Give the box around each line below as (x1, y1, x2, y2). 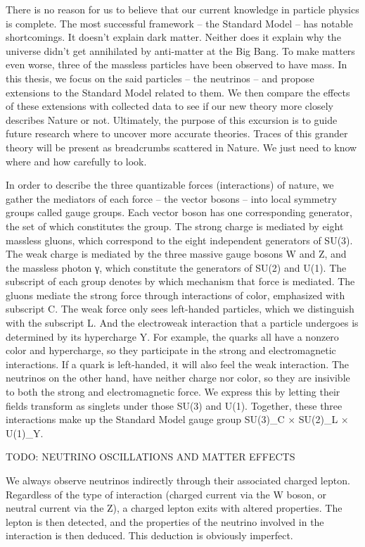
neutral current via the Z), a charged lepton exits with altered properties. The (6, 501, 342, 515)
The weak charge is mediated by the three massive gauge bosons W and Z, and (6, 246, 347, 261)
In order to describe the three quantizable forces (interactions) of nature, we (6, 177, 334, 192)
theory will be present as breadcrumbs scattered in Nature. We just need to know (6, 139, 357, 154)
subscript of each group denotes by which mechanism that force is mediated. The (6, 274, 355, 289)
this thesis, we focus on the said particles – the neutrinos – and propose (6, 70, 314, 85)
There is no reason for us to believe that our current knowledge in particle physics (6, 2, 359, 16)
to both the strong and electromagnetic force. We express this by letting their (6, 384, 340, 399)
